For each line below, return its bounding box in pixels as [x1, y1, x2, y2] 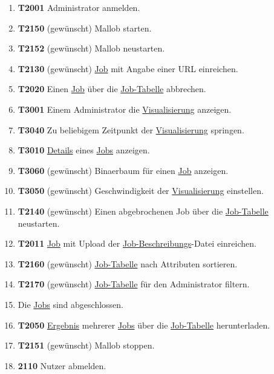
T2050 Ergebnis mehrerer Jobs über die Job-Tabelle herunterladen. [18, 318, 270, 331]
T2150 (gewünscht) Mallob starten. [18, 21, 152, 34]
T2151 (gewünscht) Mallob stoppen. [18, 339, 155, 352]
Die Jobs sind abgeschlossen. [18, 298, 124, 310]
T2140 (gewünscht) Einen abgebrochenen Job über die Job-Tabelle [18, 204, 269, 217]
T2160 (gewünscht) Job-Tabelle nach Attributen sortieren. [18, 257, 238, 270]
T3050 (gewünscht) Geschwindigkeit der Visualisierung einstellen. [18, 184, 264, 197]
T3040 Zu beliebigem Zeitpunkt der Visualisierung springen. [18, 123, 244, 136]
